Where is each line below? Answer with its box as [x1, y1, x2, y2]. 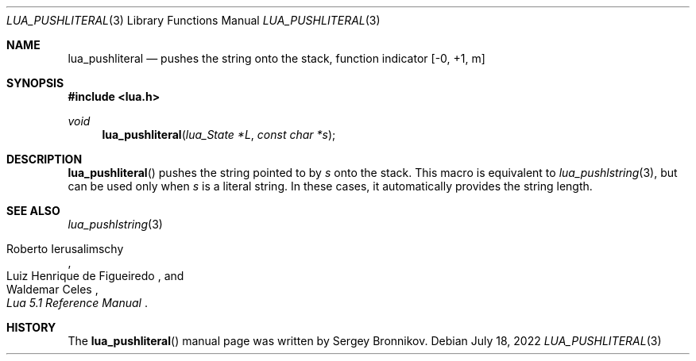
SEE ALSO [6, 204, 60, 217]
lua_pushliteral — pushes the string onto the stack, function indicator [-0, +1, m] [68, 52, 485, 65]
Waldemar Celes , [6, 282, 99, 296]
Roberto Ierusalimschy [6, 242, 124, 255]
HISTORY [6, 321, 56, 334]
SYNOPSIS [6, 76, 64, 90]
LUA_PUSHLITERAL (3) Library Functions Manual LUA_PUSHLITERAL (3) [6, 13, 381, 27]
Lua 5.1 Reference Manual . [6, 296, 148, 309]
